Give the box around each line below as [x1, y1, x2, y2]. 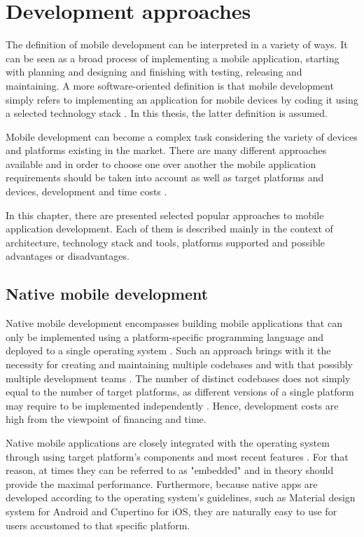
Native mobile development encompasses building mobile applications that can [6, 316, 342, 330]
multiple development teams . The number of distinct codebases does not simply [6, 370, 351, 385]
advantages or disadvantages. [6, 249, 129, 263]
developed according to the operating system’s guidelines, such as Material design [6, 490, 356, 505]
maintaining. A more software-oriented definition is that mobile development [6, 78, 334, 92]
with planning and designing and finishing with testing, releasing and [6, 64, 302, 79]
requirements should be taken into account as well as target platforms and [6, 170, 324, 185]
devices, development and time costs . [6, 184, 167, 199]
